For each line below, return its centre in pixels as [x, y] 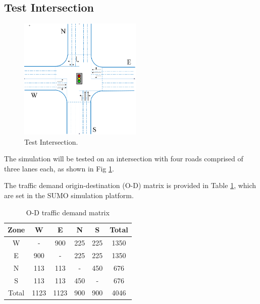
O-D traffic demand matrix [68, 212]
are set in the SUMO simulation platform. [69, 195]
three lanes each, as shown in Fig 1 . [59, 168]
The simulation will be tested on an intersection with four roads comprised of [124, 159]
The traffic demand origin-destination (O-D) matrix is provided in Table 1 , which [130, 185]
